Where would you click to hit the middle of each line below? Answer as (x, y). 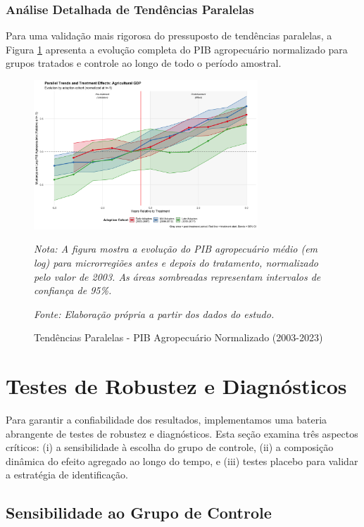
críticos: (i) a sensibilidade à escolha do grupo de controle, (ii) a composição (170, 447)
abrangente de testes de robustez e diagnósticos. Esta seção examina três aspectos (182, 433)
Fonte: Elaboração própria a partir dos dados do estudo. (154, 313)
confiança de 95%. (73, 290)
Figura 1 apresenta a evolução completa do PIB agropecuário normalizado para (177, 49)
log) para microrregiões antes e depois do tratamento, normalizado (176, 262)
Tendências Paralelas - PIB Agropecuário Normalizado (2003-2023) (178, 337)
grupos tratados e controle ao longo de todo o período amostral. (144, 63)
